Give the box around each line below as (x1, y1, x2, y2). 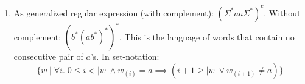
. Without (264, 6, 301, 19)
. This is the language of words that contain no (119, 30, 295, 42)
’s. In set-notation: (90, 50, 160, 62)
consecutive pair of (13, 50, 83, 62)
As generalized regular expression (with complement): (13, 6, 214, 19)
